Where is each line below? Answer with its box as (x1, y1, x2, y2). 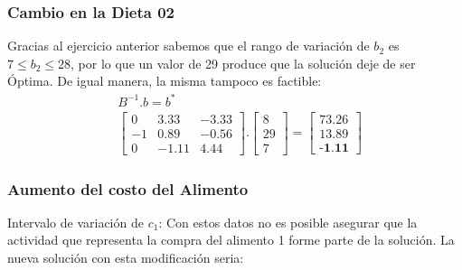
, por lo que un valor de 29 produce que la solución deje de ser (71, 53, 416, 72)
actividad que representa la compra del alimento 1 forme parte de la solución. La (7, 230, 455, 249)
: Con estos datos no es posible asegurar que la (158, 212, 418, 231)
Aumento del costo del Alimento (7, 177, 249, 200)
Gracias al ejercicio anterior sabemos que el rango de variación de (7, 36, 370, 55)
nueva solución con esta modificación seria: (7, 248, 244, 267)
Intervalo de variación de (7, 212, 144, 231)
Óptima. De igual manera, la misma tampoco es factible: (7, 71, 322, 90)
